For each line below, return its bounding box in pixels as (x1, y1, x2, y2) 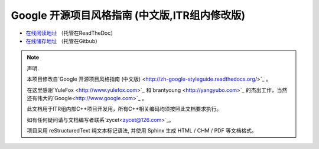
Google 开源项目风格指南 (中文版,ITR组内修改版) (11, 9, 245, 22)
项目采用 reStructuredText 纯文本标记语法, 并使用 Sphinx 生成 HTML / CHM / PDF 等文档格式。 (27, 127, 257, 134)
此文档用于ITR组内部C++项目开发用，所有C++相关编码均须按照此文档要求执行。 (27, 105, 222, 112)
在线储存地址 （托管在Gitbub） (25, 37, 100, 44)
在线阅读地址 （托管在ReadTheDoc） (25, 29, 116, 37)
